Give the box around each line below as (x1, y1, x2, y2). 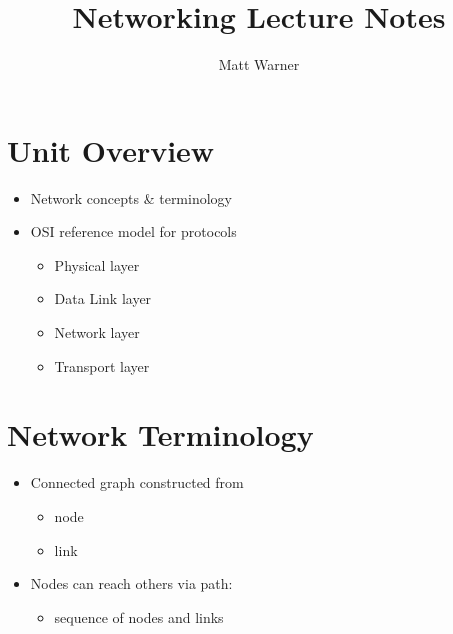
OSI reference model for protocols (30, 221, 237, 242)
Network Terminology (7, 414, 314, 455)
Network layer (54, 322, 140, 343)
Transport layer (54, 355, 150, 376)
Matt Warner (218, 54, 300, 75)
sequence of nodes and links (54, 606, 224, 627)
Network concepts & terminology (30, 187, 232, 208)
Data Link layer (54, 288, 152, 309)
